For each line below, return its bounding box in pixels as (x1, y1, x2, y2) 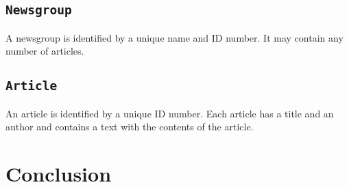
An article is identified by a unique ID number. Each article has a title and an (5, 106, 334, 120)
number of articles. (5, 44, 84, 58)
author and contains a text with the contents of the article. (5, 119, 254, 134)
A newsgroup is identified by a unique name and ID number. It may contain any (5, 30, 344, 44)
